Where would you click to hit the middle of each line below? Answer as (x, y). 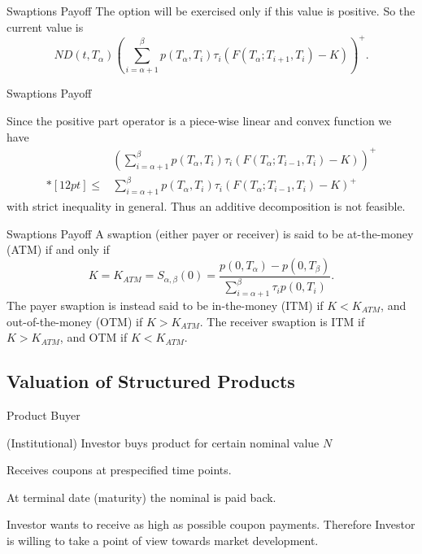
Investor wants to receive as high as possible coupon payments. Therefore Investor (211, 524)
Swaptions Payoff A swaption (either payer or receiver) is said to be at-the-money (210, 233)
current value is (45, 26)
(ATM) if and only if (58, 249)
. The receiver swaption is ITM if (282, 321)
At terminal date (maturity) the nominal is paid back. (141, 497)
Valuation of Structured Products (151, 381)
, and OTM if (94, 337)
